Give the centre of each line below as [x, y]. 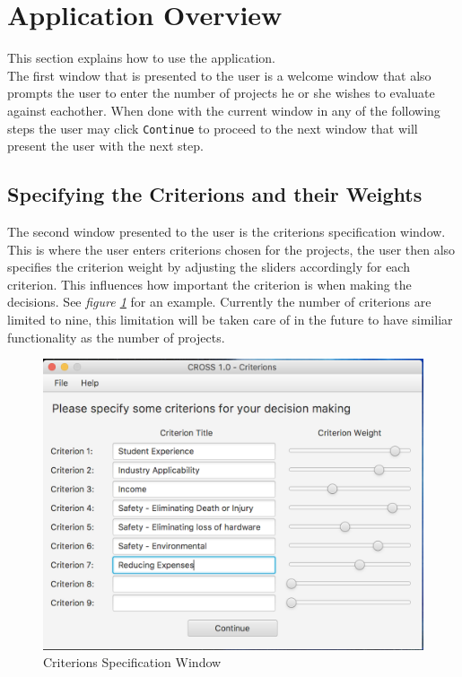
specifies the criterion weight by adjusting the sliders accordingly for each [209, 267]
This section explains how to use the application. [141, 58]
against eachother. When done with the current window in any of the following [224, 110]
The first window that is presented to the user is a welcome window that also [219, 75]
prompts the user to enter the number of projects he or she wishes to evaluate [221, 93]
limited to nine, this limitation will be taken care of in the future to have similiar [230, 319]
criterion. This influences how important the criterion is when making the [209, 284]
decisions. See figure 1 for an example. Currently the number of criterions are [219, 302]
